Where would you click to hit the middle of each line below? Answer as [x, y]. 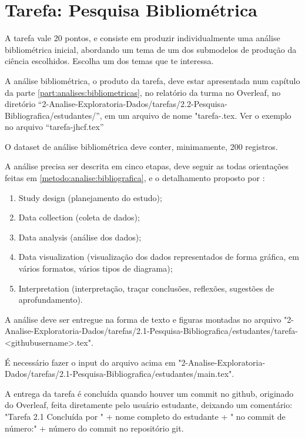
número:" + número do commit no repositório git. [94, 428]
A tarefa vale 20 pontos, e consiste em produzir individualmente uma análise [143, 38]
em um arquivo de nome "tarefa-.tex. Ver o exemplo [198, 115]
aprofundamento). [51, 300]
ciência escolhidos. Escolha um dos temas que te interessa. [109, 61]
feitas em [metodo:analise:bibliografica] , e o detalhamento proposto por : [135, 178]
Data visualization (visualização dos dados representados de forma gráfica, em [159, 257]
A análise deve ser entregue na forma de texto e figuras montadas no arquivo [143, 319]
